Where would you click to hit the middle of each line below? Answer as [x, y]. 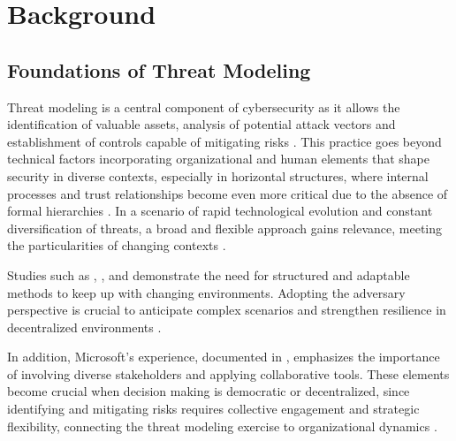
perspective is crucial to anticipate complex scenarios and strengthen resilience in [227, 310]
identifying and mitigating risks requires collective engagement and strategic [213, 409]
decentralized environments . [84, 327]
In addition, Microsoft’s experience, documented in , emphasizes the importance [224, 357]
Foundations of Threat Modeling [159, 69]
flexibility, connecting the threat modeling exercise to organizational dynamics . [222, 426]
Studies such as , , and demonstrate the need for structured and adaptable [209, 274]
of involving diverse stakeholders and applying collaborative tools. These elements [228, 373]
